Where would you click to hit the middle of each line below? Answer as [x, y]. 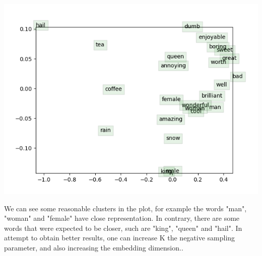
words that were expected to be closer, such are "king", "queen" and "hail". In [123, 228]
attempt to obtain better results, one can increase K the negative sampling [120, 238]
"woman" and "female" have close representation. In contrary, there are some [122, 218]
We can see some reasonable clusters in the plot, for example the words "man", [125, 208]
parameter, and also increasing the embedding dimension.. [94, 247]
